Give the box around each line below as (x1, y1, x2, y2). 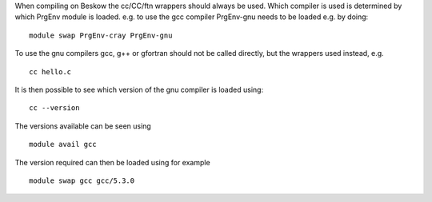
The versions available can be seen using (14, 121, 151, 131)
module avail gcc (29, 140, 97, 149)
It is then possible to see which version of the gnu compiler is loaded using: (14, 85, 264, 94)
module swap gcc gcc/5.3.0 (29, 176, 135, 185)
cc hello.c (29, 67, 72, 76)
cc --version (29, 104, 80, 113)
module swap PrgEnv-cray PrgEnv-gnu (29, 30, 173, 40)
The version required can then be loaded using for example (14, 157, 211, 167)
